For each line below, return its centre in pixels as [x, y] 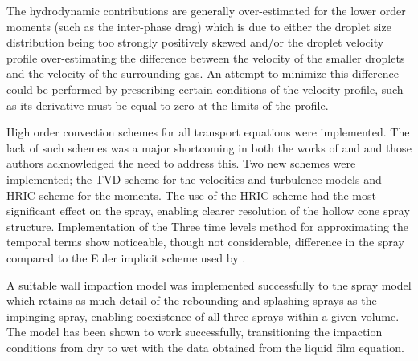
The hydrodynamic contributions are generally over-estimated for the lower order [206, 10]
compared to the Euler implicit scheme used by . [126, 257]
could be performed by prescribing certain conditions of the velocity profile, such [205, 89]
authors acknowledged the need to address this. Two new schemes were [181, 163]
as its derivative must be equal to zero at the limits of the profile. [168, 105]
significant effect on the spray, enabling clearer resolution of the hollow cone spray [208, 211]
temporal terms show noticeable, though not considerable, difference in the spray [205, 242]
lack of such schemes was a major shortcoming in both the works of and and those [209, 147]
